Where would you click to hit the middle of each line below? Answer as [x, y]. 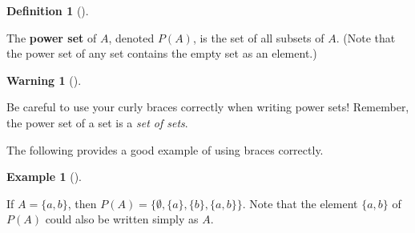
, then [82, 203]
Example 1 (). [44, 177]
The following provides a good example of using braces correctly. [165, 149]
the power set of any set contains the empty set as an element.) [162, 53]
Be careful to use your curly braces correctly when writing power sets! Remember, [208, 107]
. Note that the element [300, 203]
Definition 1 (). [48, 10]
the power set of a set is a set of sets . [97, 122]
